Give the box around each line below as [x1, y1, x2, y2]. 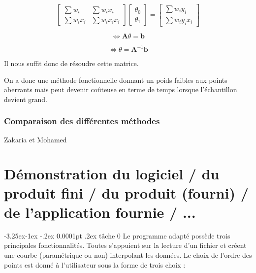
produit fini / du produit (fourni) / [4, 182, 249, 203]
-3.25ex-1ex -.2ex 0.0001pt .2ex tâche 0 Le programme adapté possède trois [4, 230, 230, 240]
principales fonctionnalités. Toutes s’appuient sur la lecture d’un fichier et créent [4, 240, 247, 250]
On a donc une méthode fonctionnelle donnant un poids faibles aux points [4, 74, 227, 85]
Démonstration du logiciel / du [4, 163, 220, 183]
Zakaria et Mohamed [4, 134, 67, 144]
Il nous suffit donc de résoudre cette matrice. [4, 58, 139, 68]
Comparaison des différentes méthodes [4, 115, 160, 127]
